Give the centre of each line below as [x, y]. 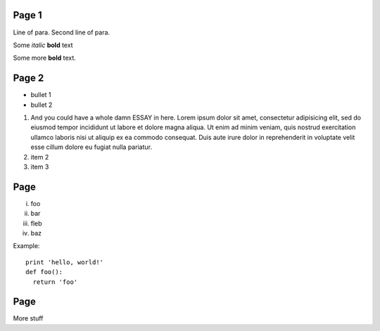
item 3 [40, 167]
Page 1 [27, 15]
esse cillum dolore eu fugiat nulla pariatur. [91, 147]
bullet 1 [41, 95]
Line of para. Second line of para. [62, 32]
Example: [26, 246]
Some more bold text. [45, 58]
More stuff [28, 318]
